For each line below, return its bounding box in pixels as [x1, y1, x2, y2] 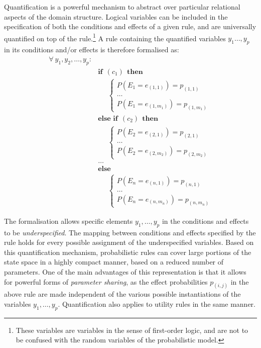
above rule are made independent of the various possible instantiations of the [4, 289, 241, 299]
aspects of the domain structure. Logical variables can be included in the [4, 11, 228, 22]
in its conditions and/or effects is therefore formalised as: [4, 44, 179, 55]
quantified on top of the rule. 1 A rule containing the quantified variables [4, 31, 226, 43]
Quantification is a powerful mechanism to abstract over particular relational [4, 2, 240, 12]
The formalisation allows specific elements [4, 215, 133, 226]
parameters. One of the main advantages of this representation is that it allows [4, 266, 246, 277]
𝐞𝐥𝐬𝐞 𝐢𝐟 [98, 115, 118, 123]
